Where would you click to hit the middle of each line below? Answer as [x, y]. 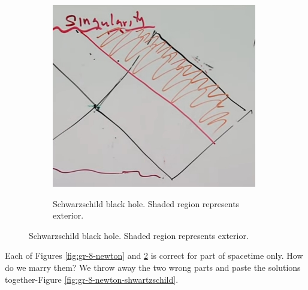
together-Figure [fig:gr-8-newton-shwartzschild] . [92, 279]
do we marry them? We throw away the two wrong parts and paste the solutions [153, 267]
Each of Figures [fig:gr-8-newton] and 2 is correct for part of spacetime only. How [154, 255]
